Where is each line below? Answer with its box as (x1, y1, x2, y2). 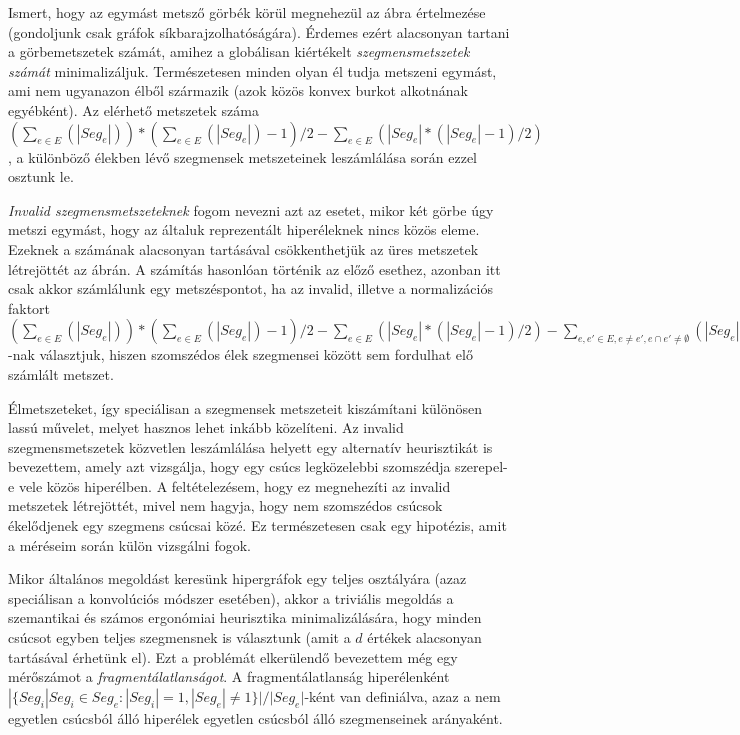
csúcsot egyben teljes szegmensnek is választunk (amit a (8, 627, 351, 648)
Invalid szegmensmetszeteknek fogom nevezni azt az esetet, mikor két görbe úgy (8, 199, 494, 220)
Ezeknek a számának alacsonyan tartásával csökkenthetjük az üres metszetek (8, 238, 479, 259)
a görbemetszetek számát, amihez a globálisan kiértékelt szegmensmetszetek (8, 41, 470, 62)
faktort (8, 297, 51, 318)
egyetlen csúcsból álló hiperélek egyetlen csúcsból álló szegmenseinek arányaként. (8, 707, 503, 728)
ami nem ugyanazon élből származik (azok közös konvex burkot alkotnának (8, 80, 468, 101)
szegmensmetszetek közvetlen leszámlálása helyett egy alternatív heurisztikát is (8, 436, 493, 457)
